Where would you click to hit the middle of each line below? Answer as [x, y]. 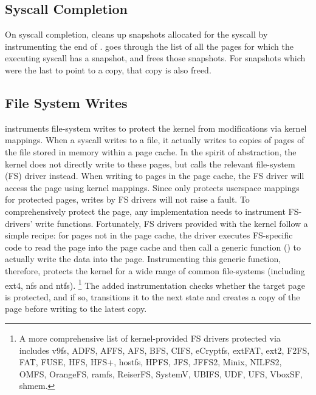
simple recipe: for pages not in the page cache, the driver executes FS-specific [149, 235]
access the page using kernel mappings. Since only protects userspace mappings [152, 187]
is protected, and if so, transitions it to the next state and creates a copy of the [153, 296]
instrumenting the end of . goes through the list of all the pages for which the [149, 46]
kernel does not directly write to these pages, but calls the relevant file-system [150, 164]
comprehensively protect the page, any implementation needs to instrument [145, 211]
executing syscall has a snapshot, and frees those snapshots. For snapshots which [155, 58]
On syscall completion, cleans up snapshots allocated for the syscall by [136, 34]
